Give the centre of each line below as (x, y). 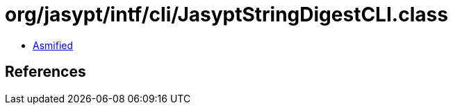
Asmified (53, 45)
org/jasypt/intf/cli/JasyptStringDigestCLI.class (226, 15)
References (46, 72)
